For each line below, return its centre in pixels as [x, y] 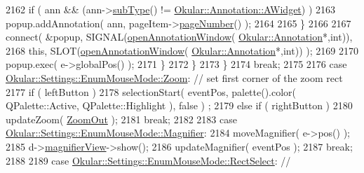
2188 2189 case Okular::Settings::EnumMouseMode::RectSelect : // [148, 160]
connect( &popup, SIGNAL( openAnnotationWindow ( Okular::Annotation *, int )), [179, 37]
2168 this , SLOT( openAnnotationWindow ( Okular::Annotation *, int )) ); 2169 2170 [182, 50]
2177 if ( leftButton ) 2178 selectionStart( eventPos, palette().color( [151, 91]
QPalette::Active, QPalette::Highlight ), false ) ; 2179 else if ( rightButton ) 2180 [179, 105]
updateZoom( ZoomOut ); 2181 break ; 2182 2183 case [121, 119]
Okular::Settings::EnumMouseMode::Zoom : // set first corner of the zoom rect [174, 77]
